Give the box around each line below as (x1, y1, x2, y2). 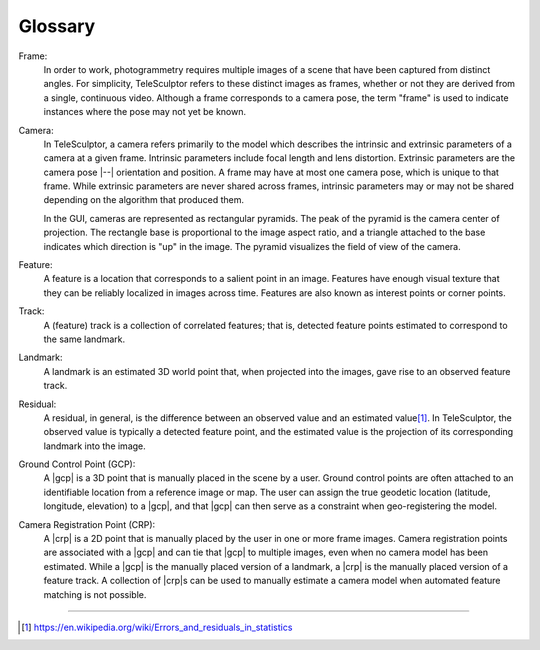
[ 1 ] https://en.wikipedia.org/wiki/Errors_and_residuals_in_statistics (21, 621, 293, 633)
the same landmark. (43, 333, 125, 345)
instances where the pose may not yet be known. (43, 106, 247, 118)
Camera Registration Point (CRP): (18, 518, 156, 530)
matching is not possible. (43, 588, 147, 600)
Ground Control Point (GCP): (18, 458, 136, 470)
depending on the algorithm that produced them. (43, 194, 245, 206)
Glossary (18, 15, 96, 37)
